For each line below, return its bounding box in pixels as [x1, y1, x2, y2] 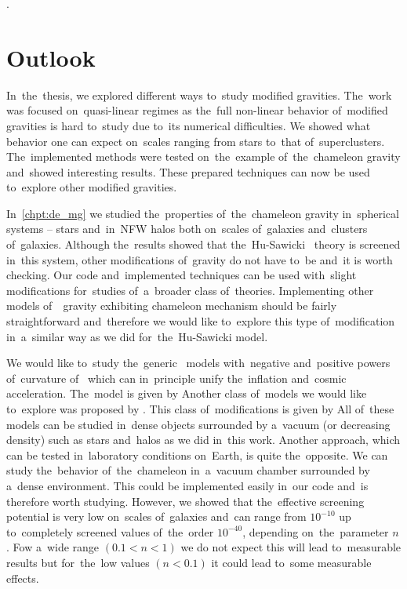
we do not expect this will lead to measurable [180, 539, 402, 555]
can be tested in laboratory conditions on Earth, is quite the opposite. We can [6, 446, 388, 463]
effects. [6, 569, 39, 586]
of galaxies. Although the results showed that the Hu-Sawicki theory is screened [6, 236, 401, 253]
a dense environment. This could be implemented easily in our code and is [6, 477, 369, 493]
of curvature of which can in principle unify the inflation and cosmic [6, 369, 347, 386]
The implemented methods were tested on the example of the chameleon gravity [6, 148, 401, 165]
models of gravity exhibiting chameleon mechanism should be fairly [6, 297, 337, 314]
